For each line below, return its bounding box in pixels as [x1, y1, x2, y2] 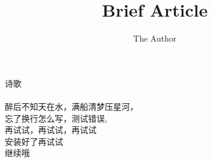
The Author [133, 32, 177, 45]
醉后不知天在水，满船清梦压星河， [5, 100, 138, 112]
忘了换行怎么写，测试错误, [5, 112, 107, 124]
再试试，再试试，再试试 [5, 123, 96, 136]
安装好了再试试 [5, 135, 63, 147]
